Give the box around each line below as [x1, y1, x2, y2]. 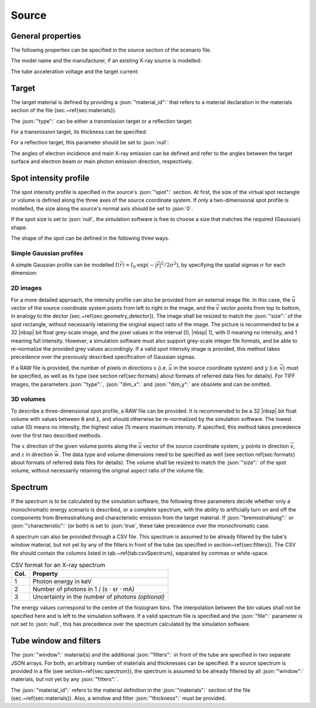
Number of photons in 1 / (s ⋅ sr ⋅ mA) [32, 585, 135, 593]
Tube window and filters [11, 636, 101, 646]
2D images [11, 284, 42, 292]
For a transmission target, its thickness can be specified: [11, 128, 147, 135]
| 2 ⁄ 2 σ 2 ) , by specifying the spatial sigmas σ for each [159, 261, 286, 268]
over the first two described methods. [11, 431, 102, 438]
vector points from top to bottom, [220, 305, 301, 312]
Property [32, 570, 59, 578]
